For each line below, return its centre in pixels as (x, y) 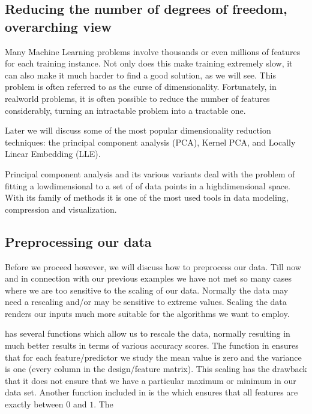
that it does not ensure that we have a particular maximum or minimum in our (151, 380)
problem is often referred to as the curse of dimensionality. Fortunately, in (141, 87)
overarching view (58, 26)
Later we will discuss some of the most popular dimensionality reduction (138, 130)
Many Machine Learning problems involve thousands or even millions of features (153, 51)
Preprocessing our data (78, 241)
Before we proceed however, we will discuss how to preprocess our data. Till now (153, 266)
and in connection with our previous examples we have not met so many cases (148, 278)
